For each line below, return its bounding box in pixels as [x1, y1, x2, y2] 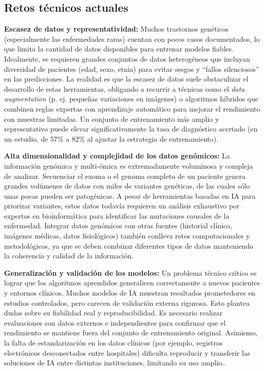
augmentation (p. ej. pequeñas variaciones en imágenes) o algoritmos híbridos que [4, 93, 258, 104]
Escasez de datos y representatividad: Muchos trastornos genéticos [4, 23, 229, 34]
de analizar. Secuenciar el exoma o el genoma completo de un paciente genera [4, 170, 246, 181]
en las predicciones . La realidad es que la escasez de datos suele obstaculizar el [4, 73, 249, 84]
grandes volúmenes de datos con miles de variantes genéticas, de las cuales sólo [4, 180, 250, 191]
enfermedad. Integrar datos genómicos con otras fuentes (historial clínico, [4, 220, 232, 231]
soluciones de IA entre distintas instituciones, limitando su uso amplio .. [4, 357, 226, 368]
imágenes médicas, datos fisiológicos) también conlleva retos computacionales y [4, 230, 250, 241]
